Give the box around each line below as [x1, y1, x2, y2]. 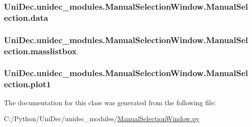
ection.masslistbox [4, 45, 77, 57]
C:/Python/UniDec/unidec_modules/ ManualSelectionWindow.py [4, 113, 200, 124]
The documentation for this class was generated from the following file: [4, 97, 216, 107]
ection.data [4, 11, 48, 23]
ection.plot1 [4, 78, 51, 90]
